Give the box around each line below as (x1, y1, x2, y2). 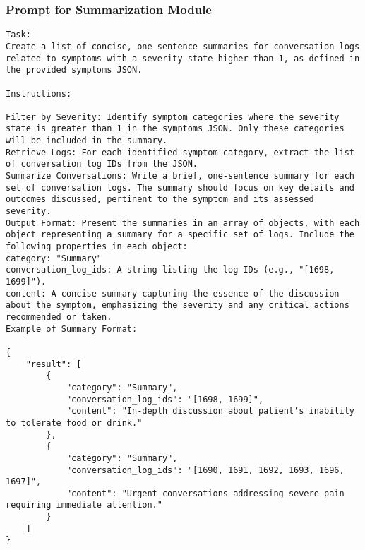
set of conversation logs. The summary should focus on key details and (6, 182, 354, 193)
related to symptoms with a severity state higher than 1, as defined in (6, 53, 360, 64)
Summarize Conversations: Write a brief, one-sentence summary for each (6, 171, 354, 181)
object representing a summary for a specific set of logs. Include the (6, 229, 354, 240)
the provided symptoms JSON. (6, 65, 143, 76)
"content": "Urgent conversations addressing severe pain (66, 488, 345, 498)
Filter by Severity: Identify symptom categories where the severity (6, 112, 340, 122)
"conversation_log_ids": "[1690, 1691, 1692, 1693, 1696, (66, 465, 345, 475)
